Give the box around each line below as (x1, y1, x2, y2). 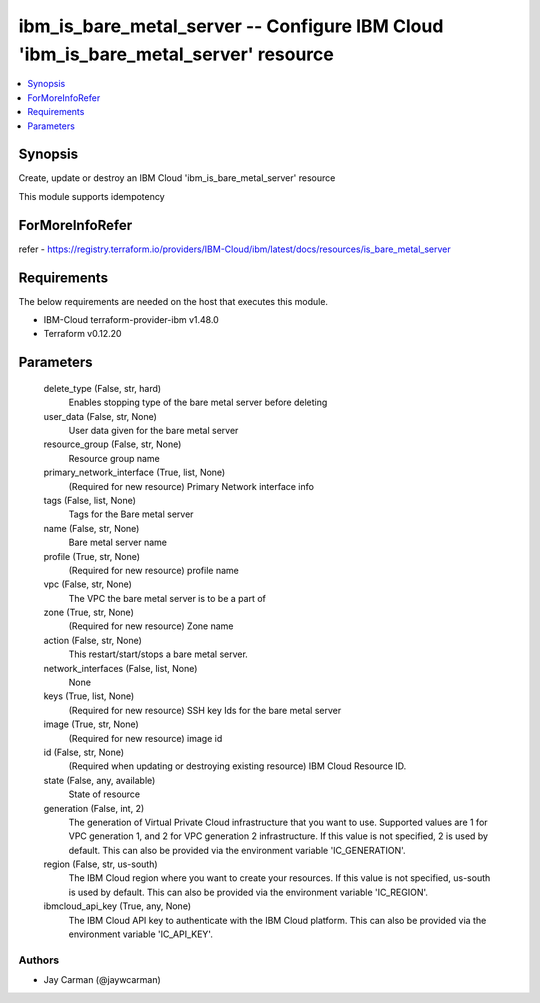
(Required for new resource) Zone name (68, 620, 234, 632)
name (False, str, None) (43, 522, 140, 534)
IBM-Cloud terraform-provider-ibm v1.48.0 (43, 314, 219, 326)
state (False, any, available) (43, 774, 156, 786)
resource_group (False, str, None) (43, 438, 182, 450)
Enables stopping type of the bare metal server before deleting (68, 396, 328, 409)
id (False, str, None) (43, 746, 125, 758)
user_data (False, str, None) (43, 410, 157, 422)
